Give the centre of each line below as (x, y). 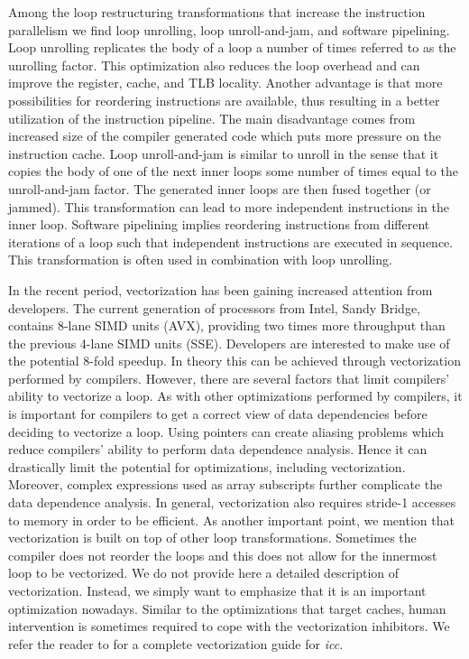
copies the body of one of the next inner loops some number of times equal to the (233, 171)
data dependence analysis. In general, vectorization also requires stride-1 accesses (232, 502)
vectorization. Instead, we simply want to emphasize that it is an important (217, 590)
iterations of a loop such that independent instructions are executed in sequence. (231, 241)
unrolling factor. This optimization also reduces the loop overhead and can (214, 65)
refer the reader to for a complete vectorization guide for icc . (176, 643)
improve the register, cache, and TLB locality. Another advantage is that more (225, 83)
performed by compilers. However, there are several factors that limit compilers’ (229, 378)
